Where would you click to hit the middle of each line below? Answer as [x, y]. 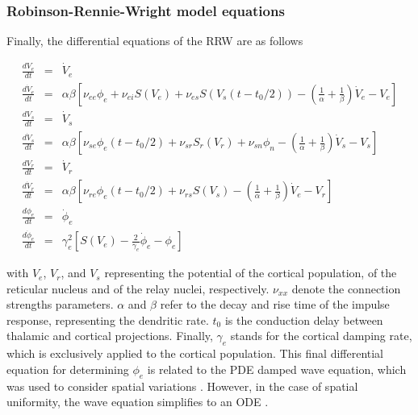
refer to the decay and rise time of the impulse [275, 304]
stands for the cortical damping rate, [321, 336]
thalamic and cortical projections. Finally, [110, 336]
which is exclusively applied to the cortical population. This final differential [195, 353]
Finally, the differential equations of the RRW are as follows [155, 41]
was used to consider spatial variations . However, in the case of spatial [182, 386]
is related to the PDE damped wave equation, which [277, 369]
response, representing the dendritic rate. [108, 320]
